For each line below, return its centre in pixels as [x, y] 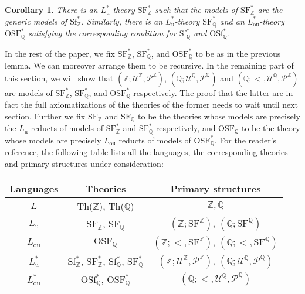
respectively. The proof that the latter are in [213, 92]
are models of [29, 92]
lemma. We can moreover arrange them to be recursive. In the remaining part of [149, 65]
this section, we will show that [59, 78]
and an [232, 21]
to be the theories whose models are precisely [219, 116]
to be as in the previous [238, 53]
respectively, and [186, 128]
